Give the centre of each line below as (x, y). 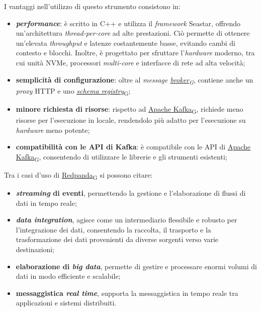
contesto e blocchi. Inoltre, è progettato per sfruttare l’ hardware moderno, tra (135, 53)
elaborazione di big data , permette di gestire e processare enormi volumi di (136, 266)
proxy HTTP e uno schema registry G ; (73, 91)
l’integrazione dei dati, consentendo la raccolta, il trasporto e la (113, 229)
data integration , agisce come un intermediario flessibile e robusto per (126, 220)
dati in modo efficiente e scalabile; (68, 276)
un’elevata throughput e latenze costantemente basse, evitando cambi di (125, 43)
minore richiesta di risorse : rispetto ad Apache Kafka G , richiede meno (129, 109)
